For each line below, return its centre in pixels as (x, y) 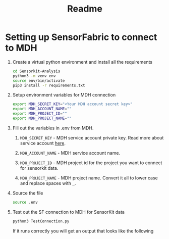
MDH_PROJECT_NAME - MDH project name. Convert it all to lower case (89, 178)
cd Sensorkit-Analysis (36, 71)
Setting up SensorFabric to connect (81, 37)
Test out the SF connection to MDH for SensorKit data (69, 212)
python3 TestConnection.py (41, 221)
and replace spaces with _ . (48, 183)
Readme (85, 9)
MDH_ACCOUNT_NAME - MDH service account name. (70, 153)
